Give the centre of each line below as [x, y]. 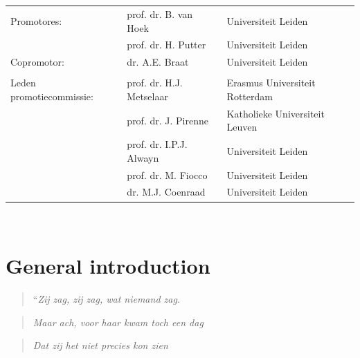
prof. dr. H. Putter [166, 45]
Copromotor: [37, 62]
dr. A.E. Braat [158, 62]
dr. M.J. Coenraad [166, 192]
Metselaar [147, 96]
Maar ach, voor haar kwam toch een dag [118, 322]
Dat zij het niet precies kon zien [100, 345]
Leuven [242, 127]
